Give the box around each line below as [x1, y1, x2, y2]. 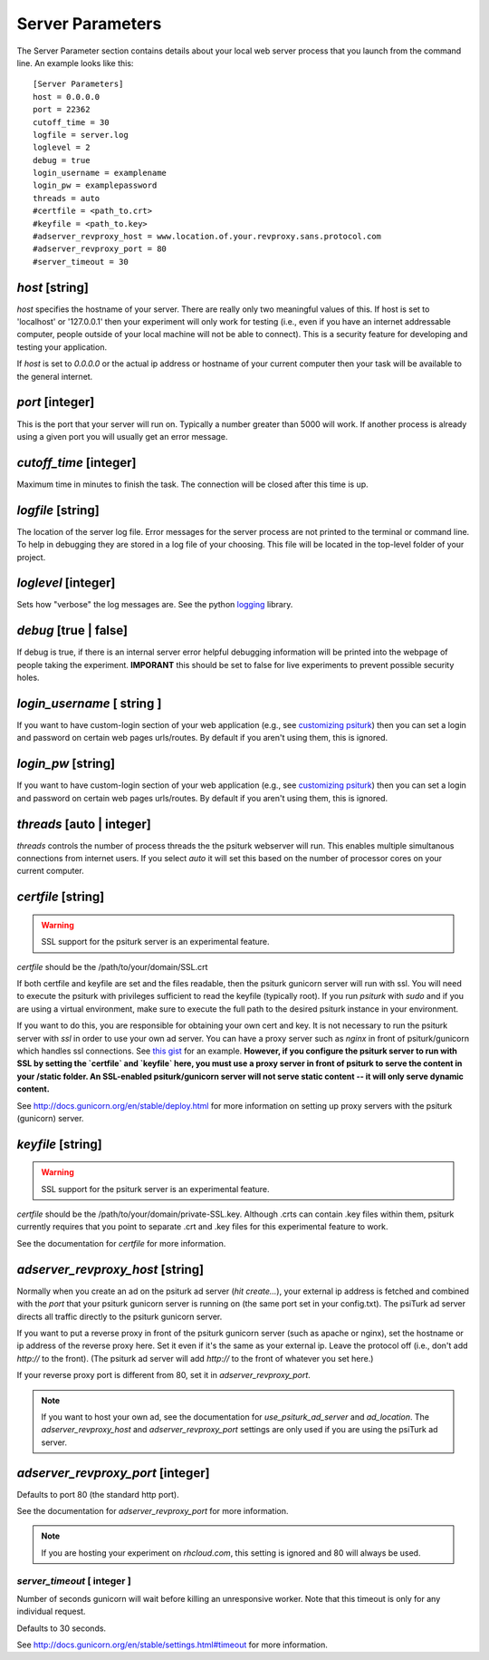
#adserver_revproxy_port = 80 [33, 244, 168, 254]
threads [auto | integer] [16, 816, 151, 831]
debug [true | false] [16, 623, 129, 638]
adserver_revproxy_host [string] [16, 1261, 205, 1277]
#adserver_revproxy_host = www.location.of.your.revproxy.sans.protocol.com [33, 231, 382, 242]
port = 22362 [33, 104, 91, 115]
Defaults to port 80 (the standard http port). [16, 1489, 180, 1500]
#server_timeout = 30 [33, 257, 129, 267]
